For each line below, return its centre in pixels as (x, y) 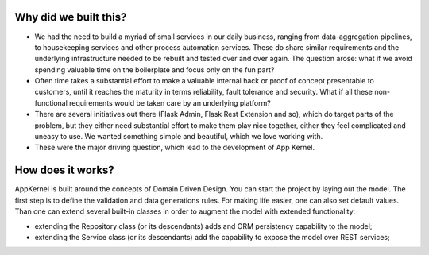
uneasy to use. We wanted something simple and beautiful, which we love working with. (179, 137)
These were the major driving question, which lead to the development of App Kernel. (175, 148)
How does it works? (64, 170)
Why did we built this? (71, 17)
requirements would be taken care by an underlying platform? (170, 102)
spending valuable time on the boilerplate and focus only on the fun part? (155, 70)
